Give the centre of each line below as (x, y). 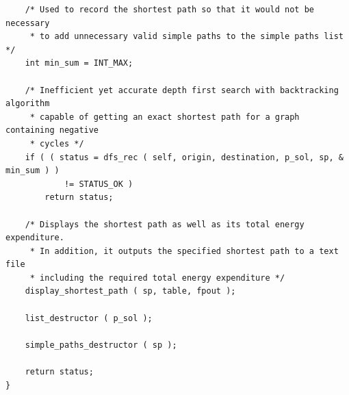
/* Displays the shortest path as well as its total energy (165, 224)
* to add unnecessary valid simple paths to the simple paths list (186, 37)
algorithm (28, 104)
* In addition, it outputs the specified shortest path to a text (184, 251)
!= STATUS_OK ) (99, 184)
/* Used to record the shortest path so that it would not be (170, 10)
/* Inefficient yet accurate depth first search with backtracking (182, 90)
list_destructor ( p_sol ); (89, 318)
